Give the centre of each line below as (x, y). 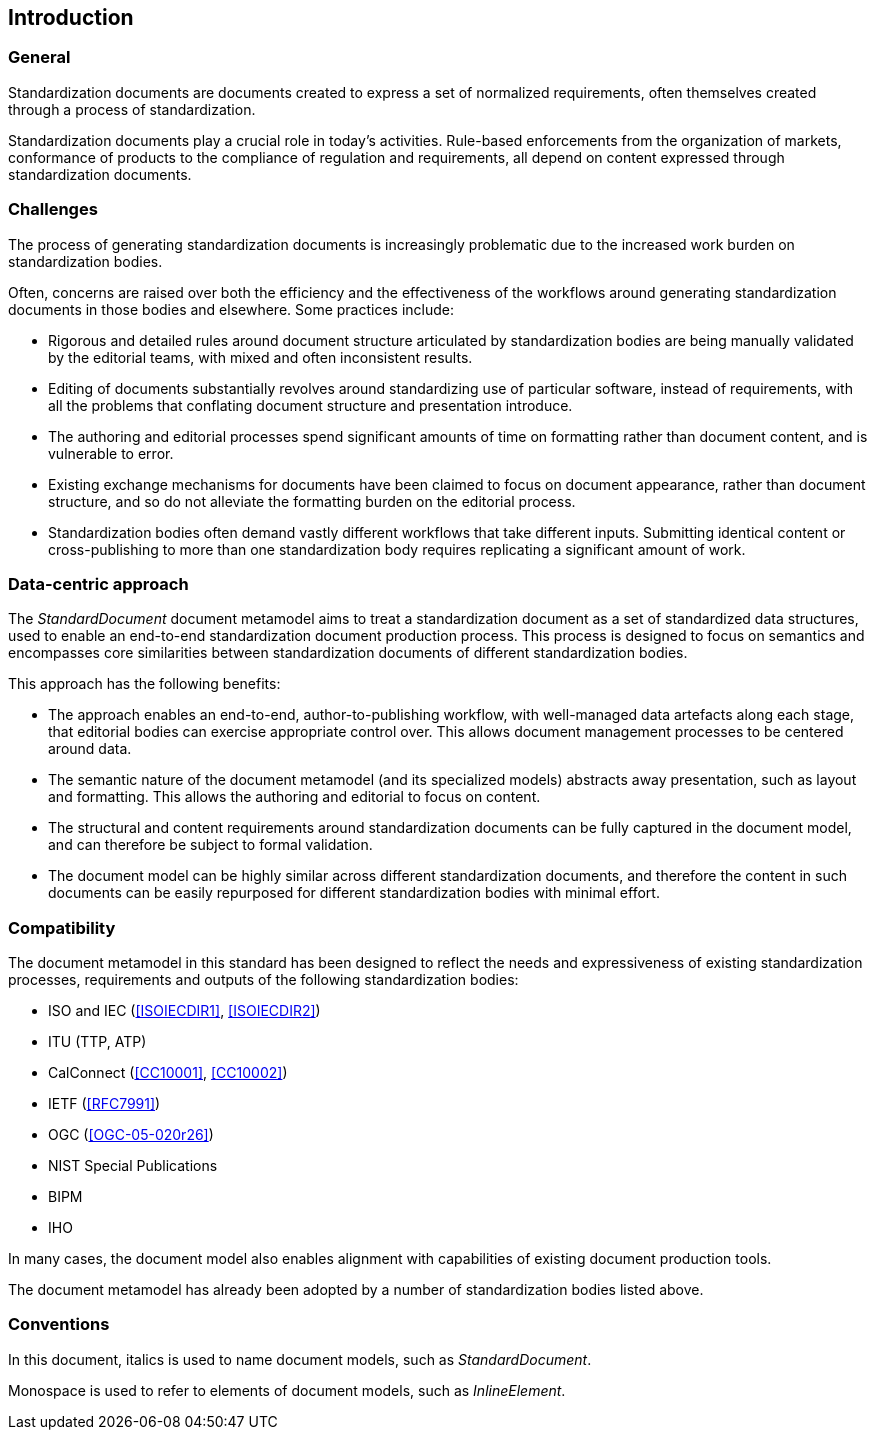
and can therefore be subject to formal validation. (210, 845)
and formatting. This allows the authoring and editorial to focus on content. (294, 797)
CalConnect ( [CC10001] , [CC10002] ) (168, 1073)
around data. (90, 749)
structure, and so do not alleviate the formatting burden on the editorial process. (312, 501)
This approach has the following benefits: (144, 684)
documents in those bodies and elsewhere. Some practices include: (231, 309)
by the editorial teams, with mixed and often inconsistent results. (260, 357)
